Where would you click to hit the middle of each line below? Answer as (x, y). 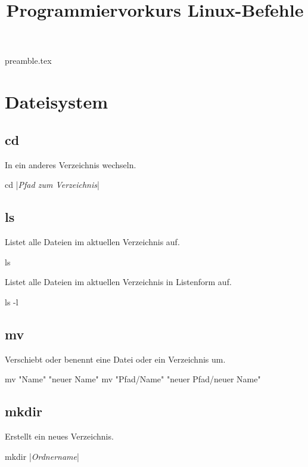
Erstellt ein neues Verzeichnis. (59, 436)
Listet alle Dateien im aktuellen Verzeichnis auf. (92, 241)
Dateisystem (57, 102)
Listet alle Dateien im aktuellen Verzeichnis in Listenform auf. (118, 282)
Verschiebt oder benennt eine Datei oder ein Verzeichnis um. (115, 359)
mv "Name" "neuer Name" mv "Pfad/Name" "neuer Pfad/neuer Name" (133, 379)
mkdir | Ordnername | (42, 456)
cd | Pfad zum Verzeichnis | (52, 185)
